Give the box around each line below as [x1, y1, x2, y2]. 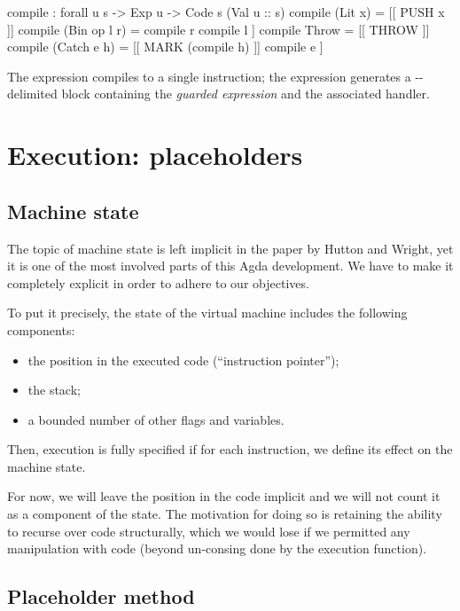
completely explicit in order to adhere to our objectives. [7, 273, 309, 292]
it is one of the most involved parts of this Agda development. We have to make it [7, 256, 454, 275]
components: [7, 320, 75, 339]
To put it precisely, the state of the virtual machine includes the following [7, 303, 408, 322]
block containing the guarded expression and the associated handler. [61, 84, 430, 103]
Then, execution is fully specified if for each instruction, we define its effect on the [7, 440, 453, 458]
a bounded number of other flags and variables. [27, 410, 285, 428]
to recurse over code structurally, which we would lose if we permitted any [7, 521, 410, 540]
